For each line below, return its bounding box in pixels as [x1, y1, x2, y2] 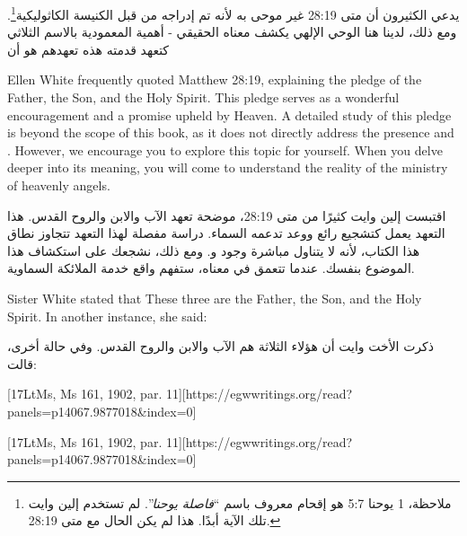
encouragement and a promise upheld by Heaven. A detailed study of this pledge [7, 105, 452, 124]
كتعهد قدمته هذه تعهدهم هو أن [7, 40, 170, 58]
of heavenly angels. [7, 176, 110, 194]
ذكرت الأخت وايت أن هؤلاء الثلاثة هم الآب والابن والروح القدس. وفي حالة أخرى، [7, 337, 434, 356]
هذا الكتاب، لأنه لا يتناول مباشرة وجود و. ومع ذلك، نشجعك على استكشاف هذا [7, 241, 420, 259]
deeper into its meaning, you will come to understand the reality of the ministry [7, 158, 448, 177]
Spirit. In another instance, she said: [7, 306, 207, 325]
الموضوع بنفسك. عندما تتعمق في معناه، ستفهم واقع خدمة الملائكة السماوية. [7, 259, 415, 277]
